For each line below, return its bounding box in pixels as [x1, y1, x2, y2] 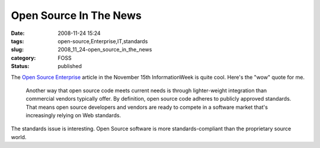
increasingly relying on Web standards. [25, 112, 121, 119]
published [57, 63, 82, 70]
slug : [11, 46, 24, 53]
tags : [11, 37, 24, 44]
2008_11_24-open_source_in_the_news [57, 46, 152, 53]
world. [11, 133, 27, 140]
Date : [11, 30, 25, 37]
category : [11, 54, 36, 62]
